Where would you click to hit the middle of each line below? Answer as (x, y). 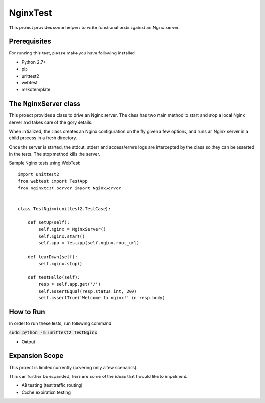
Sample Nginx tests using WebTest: (45, 163)
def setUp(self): (49, 222)
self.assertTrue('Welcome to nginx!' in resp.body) (102, 298)
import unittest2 (39, 175)
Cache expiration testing (46, 392)
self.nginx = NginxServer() (72, 229)
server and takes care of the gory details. (51, 122)
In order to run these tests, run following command (60, 323)
